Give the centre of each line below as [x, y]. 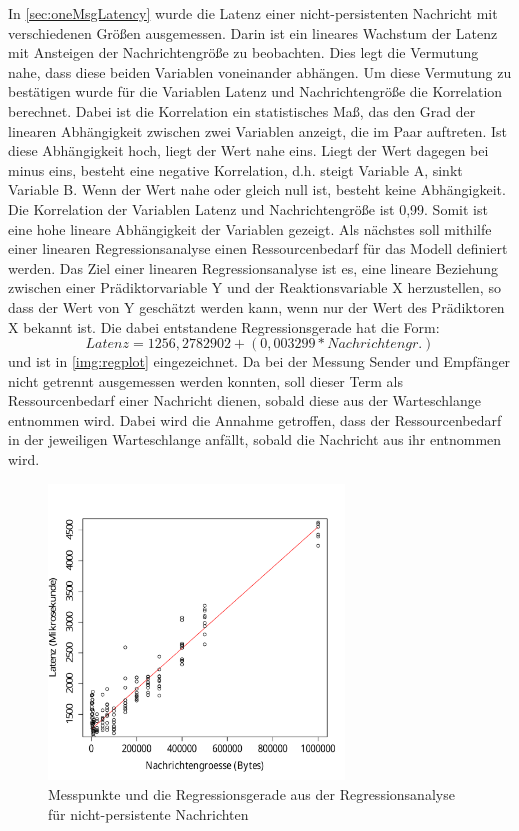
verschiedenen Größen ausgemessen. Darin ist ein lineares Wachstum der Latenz [253, 32]
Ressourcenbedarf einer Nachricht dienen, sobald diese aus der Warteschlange [244, 400]
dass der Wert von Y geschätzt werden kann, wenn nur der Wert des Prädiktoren [256, 306]
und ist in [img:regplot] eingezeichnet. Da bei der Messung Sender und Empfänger [259, 361]
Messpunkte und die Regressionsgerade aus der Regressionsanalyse [251, 794]
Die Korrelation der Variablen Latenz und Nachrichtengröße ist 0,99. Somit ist [248, 208]
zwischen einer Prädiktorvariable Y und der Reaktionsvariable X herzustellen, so [254, 287]
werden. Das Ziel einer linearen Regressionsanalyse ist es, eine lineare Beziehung [253, 267]
